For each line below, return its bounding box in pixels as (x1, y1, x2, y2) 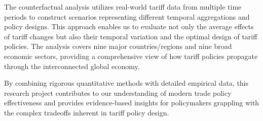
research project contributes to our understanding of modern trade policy (4, 87, 232, 98)
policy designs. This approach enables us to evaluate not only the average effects (4, 21, 254, 32)
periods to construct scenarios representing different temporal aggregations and (4, 11, 250, 22)
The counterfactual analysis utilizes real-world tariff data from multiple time (4, 2, 242, 12)
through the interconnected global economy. (4, 60, 140, 71)
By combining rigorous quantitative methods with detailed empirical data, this (4, 78, 249, 88)
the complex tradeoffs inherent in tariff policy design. (4, 107, 169, 117)
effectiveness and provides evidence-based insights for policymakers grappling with (4, 97, 259, 108)
